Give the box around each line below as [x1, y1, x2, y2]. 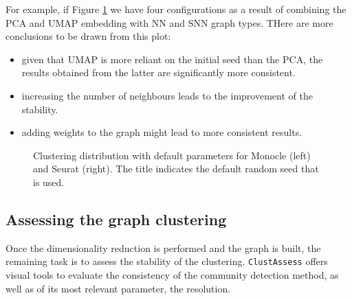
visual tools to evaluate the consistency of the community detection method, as [5, 267, 339, 281]
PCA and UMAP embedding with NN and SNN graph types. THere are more [5, 15, 333, 30]
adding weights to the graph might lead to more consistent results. [21, 125, 302, 139]
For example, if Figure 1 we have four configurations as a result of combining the [5, 2, 346, 16]
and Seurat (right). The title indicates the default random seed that [33, 161, 319, 176]
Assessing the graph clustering [5, 208, 227, 229]
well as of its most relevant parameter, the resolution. [5, 281, 231, 295]
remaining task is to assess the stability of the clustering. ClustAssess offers [5, 254, 328, 268]
